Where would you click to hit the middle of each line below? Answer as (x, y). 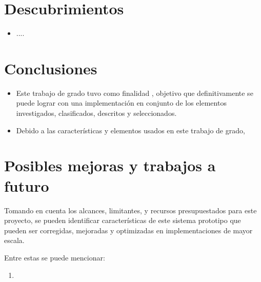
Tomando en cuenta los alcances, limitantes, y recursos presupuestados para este (130, 210)
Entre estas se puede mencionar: (55, 257)
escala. (14, 240)
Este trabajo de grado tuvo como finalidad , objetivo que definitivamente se (135, 93)
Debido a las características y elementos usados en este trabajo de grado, (130, 130)
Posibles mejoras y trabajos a (110, 165)
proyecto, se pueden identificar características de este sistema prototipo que (123, 220)
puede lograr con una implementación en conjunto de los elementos (121, 103)
